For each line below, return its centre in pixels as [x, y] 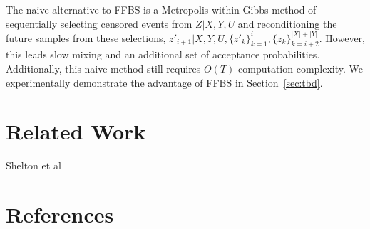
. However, [342, 37]
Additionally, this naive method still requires [103, 69]
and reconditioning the [287, 23]
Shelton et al [34, 165]
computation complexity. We [301, 69]
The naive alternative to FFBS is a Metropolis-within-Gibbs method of [161, 9]
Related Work [76, 131]
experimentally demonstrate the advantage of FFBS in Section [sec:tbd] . [164, 82]
